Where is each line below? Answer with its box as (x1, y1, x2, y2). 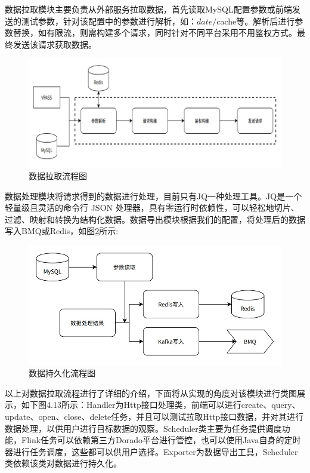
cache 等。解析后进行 (216, 14, 295, 27)
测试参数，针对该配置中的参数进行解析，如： (21, 14, 197, 27)
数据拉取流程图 (29, 170, 87, 182)
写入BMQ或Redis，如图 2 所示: (5, 225, 119, 237)
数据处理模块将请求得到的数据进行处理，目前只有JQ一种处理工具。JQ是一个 (5, 189, 302, 202)
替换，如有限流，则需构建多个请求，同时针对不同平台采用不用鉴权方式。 (13, 26, 297, 39)
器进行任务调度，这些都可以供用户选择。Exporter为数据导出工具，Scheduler (5, 445, 298, 457)
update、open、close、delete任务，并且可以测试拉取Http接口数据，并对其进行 (5, 410, 304, 422)
